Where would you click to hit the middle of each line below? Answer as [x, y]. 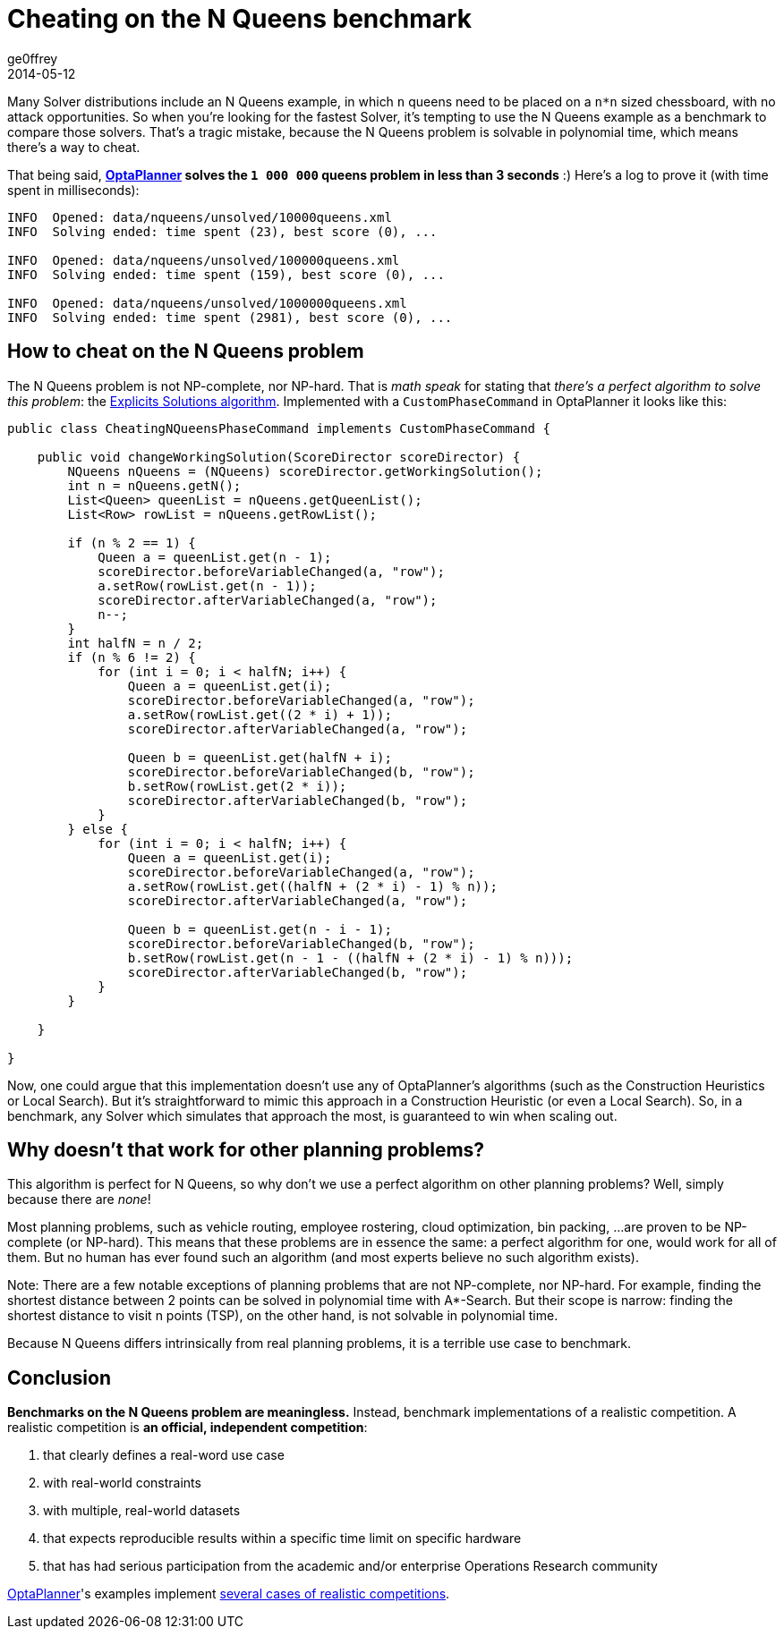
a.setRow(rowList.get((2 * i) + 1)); [260, 714]
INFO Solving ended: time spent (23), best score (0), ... [222, 231]
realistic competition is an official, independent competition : [187, 1428]
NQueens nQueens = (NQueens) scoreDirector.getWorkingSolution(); [305, 471]
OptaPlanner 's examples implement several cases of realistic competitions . [229, 1594]
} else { [98, 829]
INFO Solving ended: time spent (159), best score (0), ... [226, 274]
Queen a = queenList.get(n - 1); [215, 557]
